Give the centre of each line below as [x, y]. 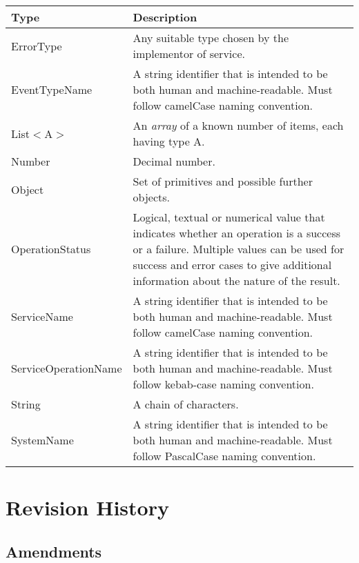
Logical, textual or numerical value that [229, 217]
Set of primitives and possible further [223, 181]
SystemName [42, 440]
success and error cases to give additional [232, 265]
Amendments [54, 551]
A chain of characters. [186, 404]
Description [165, 17]
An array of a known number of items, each [238, 125]
